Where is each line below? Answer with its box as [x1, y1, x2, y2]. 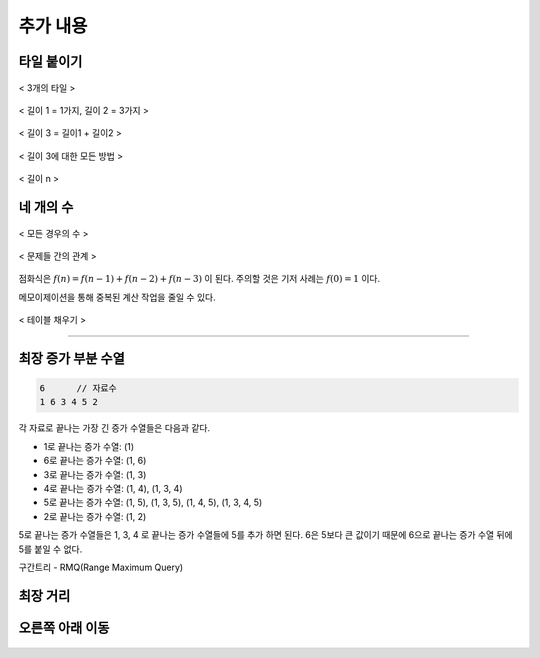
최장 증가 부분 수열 [18, 350, 125, 367]
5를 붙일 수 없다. [18, 543, 83, 555]
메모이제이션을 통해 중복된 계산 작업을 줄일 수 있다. [18, 291, 216, 303]
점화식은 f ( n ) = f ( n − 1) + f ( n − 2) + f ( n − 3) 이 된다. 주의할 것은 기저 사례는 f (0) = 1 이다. [18, 273, 380, 285]
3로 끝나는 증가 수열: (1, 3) [43, 468, 147, 480]
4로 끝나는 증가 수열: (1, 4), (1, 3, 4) [43, 483, 183, 495]
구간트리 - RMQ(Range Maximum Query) [18, 561, 184, 573]
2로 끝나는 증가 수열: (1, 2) [43, 510, 147, 522]
